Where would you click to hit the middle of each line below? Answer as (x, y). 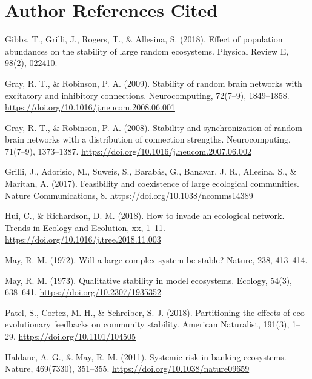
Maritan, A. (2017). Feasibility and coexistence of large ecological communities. (152, 183)
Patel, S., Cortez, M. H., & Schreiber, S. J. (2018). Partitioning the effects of (148, 312)
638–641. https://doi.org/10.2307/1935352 (83, 292)
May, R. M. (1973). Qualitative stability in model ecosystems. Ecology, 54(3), (148, 280)
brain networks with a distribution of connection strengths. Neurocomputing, (148, 139)
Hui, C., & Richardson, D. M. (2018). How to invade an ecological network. (145, 216)
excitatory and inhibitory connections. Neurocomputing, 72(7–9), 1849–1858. (147, 95)
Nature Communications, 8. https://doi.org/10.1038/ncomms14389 (129, 195)
